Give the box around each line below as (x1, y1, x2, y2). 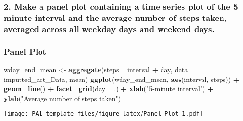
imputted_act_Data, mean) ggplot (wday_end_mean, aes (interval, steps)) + (4, 74, 240, 84)
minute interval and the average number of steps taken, (4, 11, 227, 23)
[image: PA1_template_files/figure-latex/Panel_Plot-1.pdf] (4, 110, 203, 118)
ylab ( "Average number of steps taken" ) (4, 93, 121, 103)
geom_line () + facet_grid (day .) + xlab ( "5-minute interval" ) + (4, 83, 214, 94)
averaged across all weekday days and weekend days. (4, 22, 215, 35)
